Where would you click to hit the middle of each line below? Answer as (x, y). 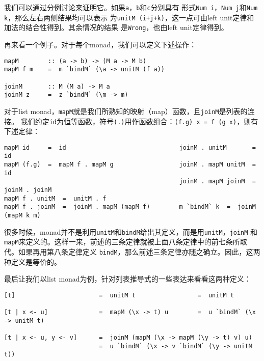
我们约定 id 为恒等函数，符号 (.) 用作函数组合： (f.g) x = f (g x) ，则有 (139, 121)
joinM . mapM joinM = (217, 182)
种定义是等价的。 (33, 261)
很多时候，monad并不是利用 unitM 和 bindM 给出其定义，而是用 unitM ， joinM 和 (131, 231)
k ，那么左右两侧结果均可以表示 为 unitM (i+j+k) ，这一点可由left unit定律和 (129, 17)
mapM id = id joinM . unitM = (130, 147)
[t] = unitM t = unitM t (119, 295)
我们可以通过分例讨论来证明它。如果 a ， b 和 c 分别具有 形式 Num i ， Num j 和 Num (131, 7)
